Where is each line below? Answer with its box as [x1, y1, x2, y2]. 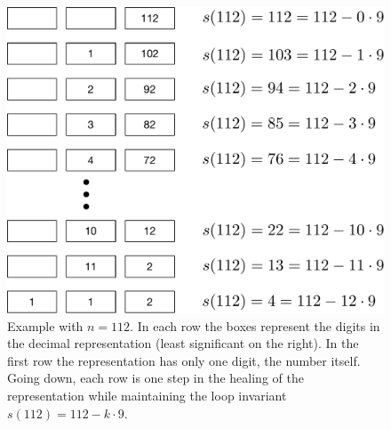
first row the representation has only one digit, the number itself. [7, 351, 361, 369]
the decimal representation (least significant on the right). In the [7, 334, 359, 352]
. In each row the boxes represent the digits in [130, 316, 380, 335]
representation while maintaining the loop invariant [7, 386, 287, 405]
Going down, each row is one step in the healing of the [7, 368, 304, 387]
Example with [7, 316, 84, 335]
